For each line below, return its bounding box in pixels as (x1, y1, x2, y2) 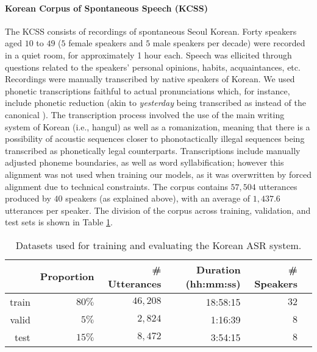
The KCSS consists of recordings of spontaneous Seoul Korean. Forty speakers (5, 24, 297, 37)
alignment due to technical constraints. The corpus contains (5, 180, 228, 192)
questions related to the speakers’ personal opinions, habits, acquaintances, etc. (5, 60, 301, 73)
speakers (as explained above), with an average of (65, 192, 251, 205)
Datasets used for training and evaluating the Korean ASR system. (15, 238, 302, 252)
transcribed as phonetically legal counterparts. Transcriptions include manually (5, 144, 301, 157)
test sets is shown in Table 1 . (5, 216, 113, 228)
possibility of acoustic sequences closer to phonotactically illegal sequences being (5, 132, 305, 145)
